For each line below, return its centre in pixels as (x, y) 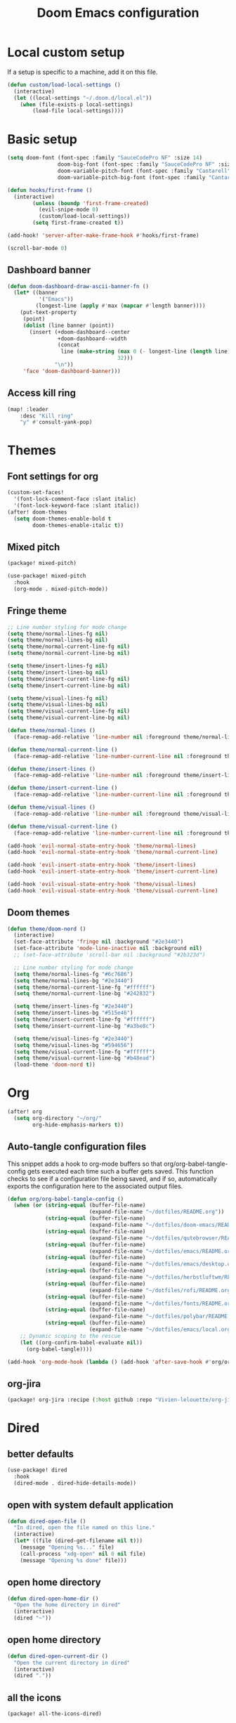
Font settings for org (53, 476)
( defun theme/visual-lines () (52, 807)
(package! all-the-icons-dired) (54, 1714)
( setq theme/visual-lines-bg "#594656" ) (73, 1045)
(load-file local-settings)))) (78, 111)
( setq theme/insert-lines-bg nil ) (58, 672)
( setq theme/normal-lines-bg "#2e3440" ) (73, 981)
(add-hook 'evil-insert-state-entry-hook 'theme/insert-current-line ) (113, 872)
